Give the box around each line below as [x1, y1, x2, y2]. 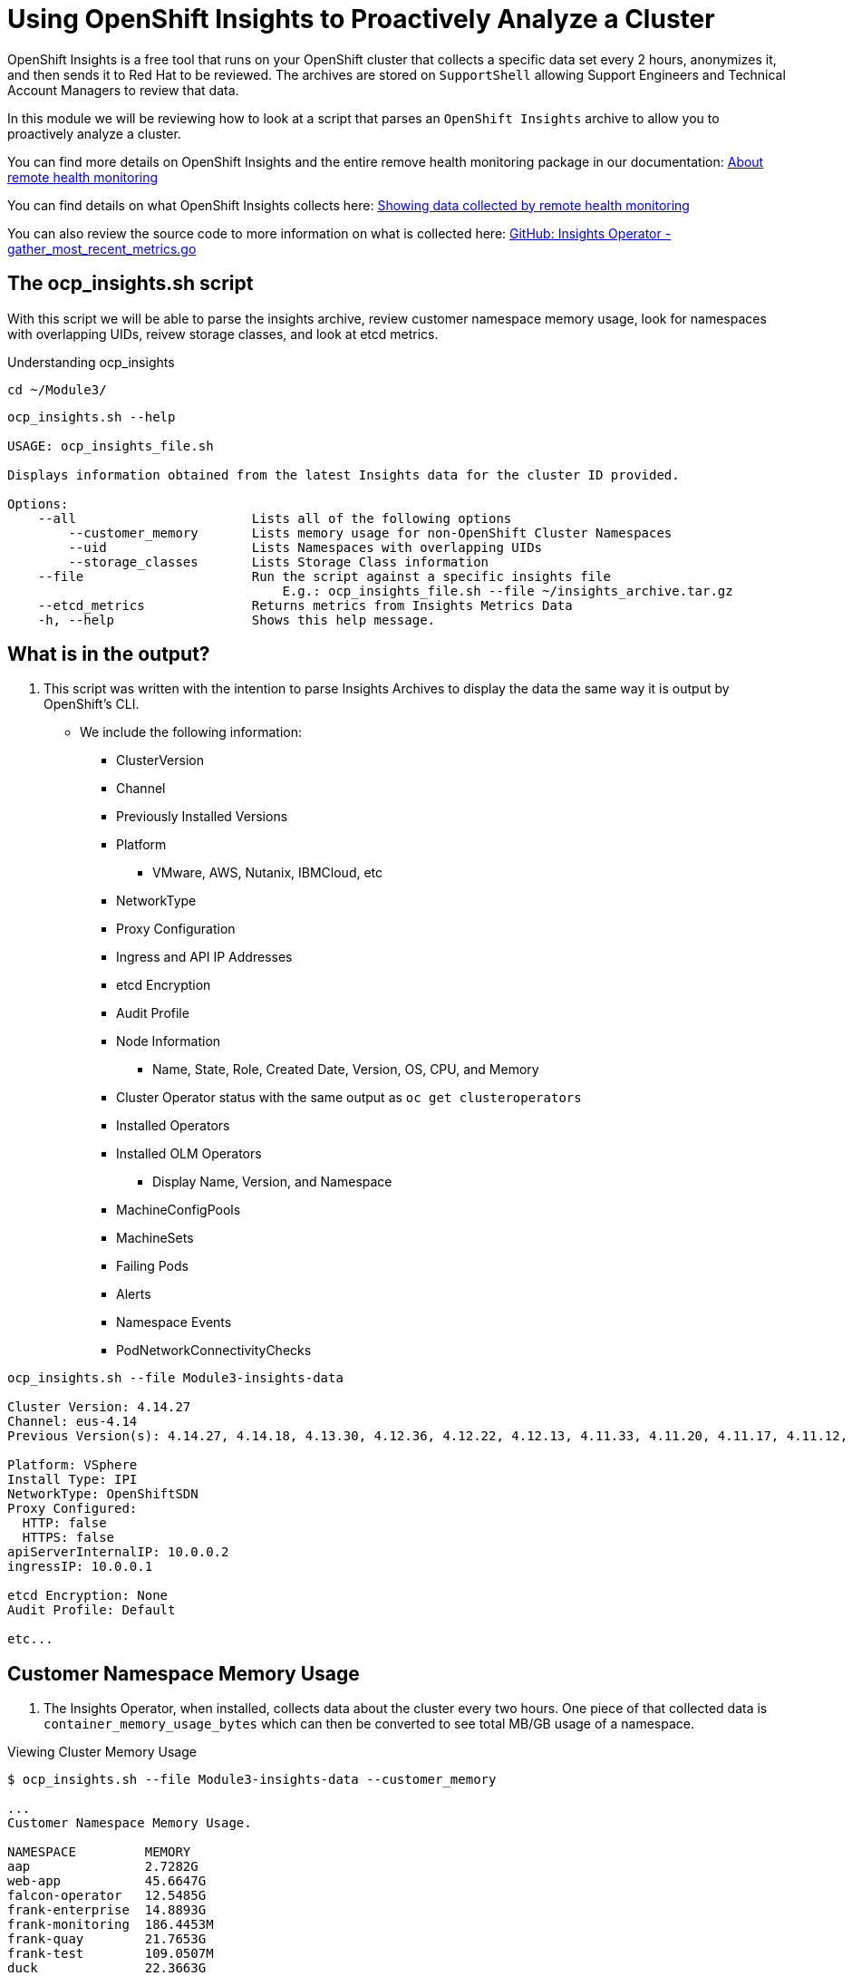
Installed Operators [116, 1118, 230, 1134]
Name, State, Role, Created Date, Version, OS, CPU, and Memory [152, 1061, 539, 1078]
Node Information [116, 1033, 221, 1050]
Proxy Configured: [7, 1501, 138, 1516]
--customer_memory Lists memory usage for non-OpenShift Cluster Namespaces [68, 525, 673, 540]
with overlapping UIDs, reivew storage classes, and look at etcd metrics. [7, 325, 439, 342]
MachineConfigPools [116, 1202, 241, 1218]
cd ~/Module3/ [7, 382, 107, 397]
